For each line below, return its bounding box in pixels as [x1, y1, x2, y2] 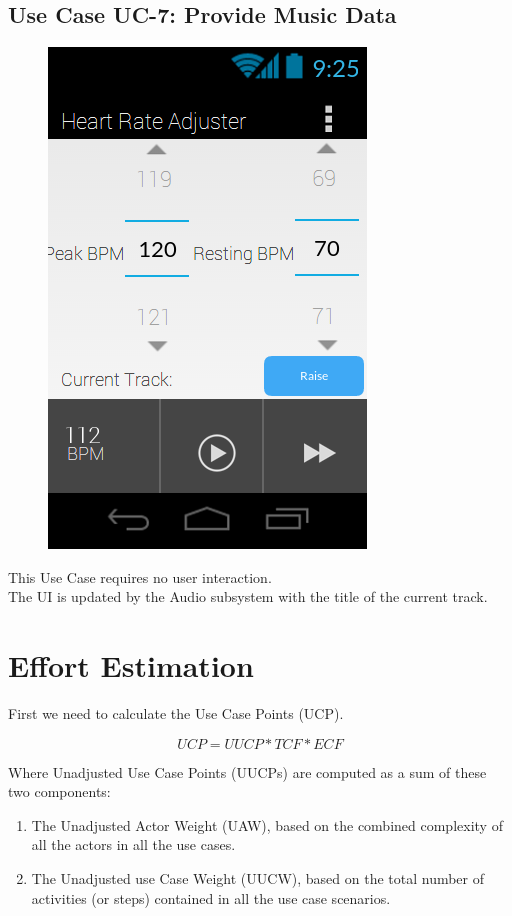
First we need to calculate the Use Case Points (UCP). [8, 703, 344, 724]
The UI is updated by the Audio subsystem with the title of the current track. [8, 586, 488, 607]
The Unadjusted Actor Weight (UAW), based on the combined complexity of [31, 814, 503, 835]
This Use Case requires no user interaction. [8, 566, 272, 587]
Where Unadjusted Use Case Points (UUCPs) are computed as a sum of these [8, 761, 487, 782]
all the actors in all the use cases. [31, 834, 236, 855]
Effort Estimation [8, 645, 254, 686]
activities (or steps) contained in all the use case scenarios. [31, 887, 391, 908]
